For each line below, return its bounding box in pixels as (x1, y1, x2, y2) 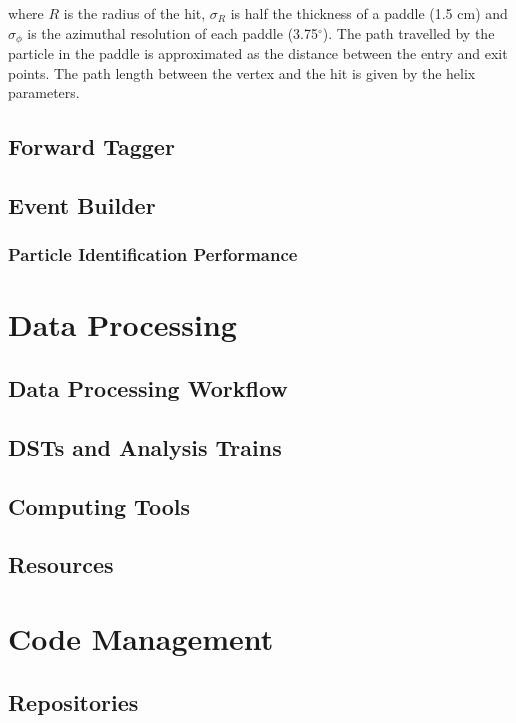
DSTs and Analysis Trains (8, 431, 282, 462)
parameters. (8, 82, 80, 103)
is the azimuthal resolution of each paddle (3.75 (27, 22, 318, 43)
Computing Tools (8, 490, 190, 521)
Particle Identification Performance (8, 242, 298, 267)
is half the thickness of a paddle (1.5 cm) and (230, 3, 508, 23)
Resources (8, 549, 114, 580)
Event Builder (8, 190, 156, 220)
